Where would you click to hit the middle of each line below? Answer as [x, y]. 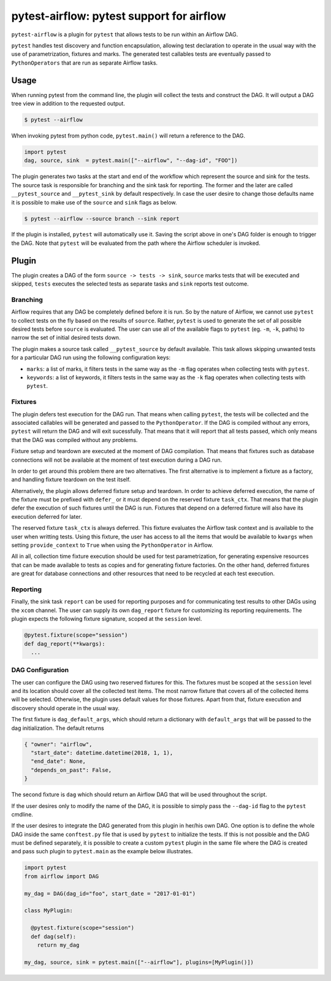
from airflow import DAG [62, 876]
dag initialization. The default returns [58, 728]
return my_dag [58, 945]
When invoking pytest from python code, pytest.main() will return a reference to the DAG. [128, 136]
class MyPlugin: [49, 911]
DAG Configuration [40, 670]
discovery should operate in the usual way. [65, 708]
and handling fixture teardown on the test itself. [71, 479]
